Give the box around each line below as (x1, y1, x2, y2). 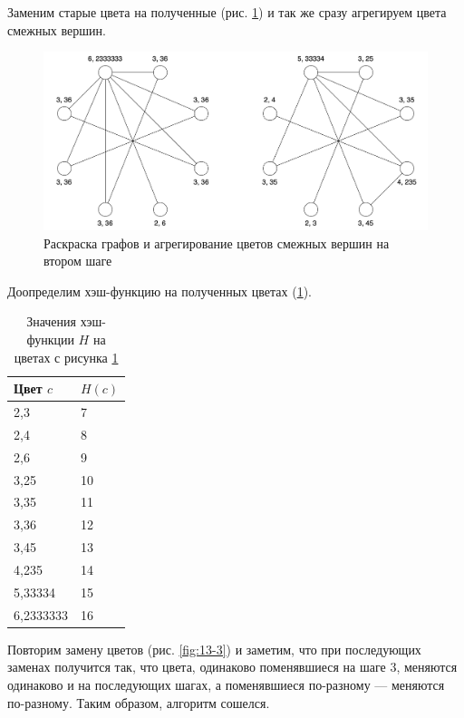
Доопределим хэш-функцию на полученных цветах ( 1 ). (7, 281, 312, 300)
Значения (26, 312, 76, 331)
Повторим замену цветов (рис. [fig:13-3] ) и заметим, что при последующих (7, 639, 421, 658)
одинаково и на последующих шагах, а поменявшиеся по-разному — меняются (7, 674, 445, 694)
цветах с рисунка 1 (14, 347, 119, 366)
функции (26, 330, 74, 349)
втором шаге (43, 251, 112, 270)
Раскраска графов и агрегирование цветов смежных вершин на (43, 233, 390, 252)
